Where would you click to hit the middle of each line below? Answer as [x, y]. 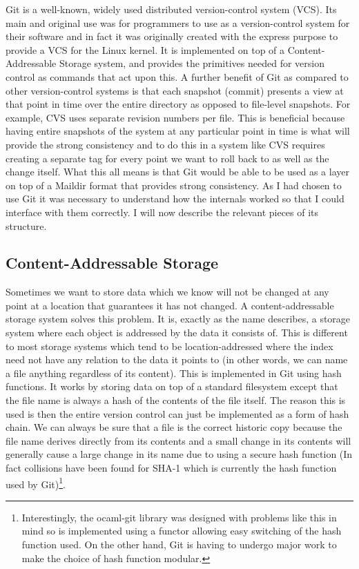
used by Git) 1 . [36, 483]
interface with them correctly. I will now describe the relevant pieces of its [162, 212]
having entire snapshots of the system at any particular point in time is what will [178, 131]
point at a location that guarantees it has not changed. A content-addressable [170, 305]
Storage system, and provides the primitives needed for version [192, 63]
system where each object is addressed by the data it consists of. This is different [177, 332]
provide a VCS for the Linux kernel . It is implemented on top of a [145, 49]
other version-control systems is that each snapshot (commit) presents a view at [175, 90]
